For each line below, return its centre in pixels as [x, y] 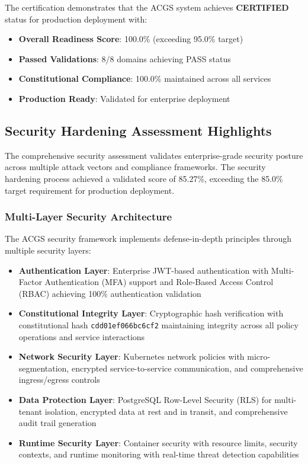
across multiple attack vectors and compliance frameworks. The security [135, 167]
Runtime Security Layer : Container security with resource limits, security [158, 442]
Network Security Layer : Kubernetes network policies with [131, 356]
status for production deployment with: [76, 19]
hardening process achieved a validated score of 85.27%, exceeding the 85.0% [144, 178]
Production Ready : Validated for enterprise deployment [124, 98]
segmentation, [44, 368]
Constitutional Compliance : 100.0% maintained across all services [145, 79]
